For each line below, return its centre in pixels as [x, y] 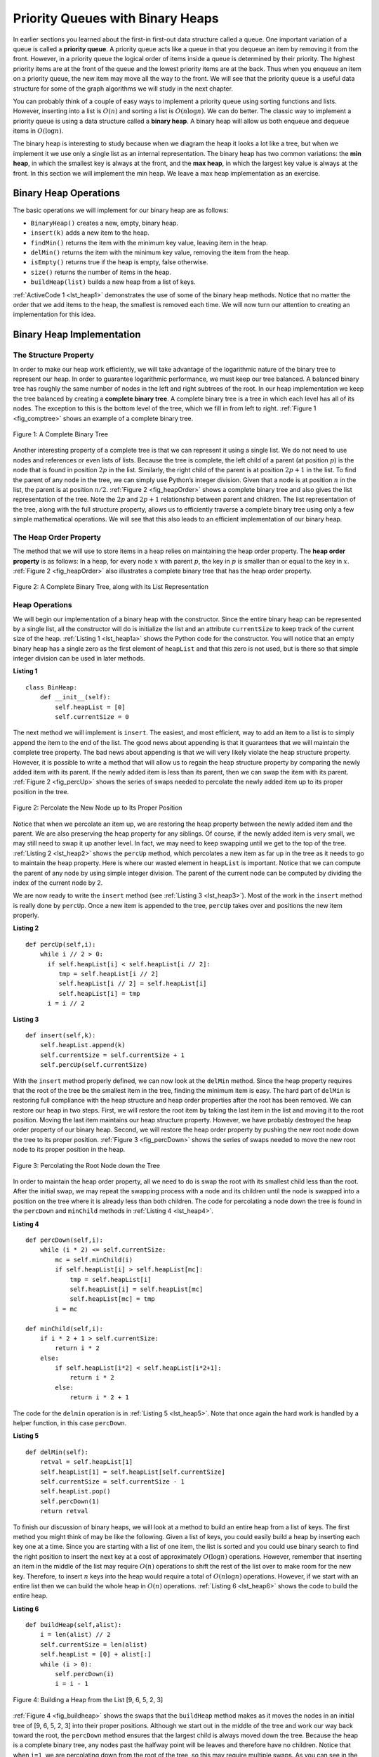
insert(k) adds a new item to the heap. [90, 233]
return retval [64, 1511]
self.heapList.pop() [75, 1491]
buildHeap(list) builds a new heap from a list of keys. [113, 282]
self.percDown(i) [85, 1674]
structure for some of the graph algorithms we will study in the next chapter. [123, 89]
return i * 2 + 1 [100, 1398]
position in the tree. [41, 791]
